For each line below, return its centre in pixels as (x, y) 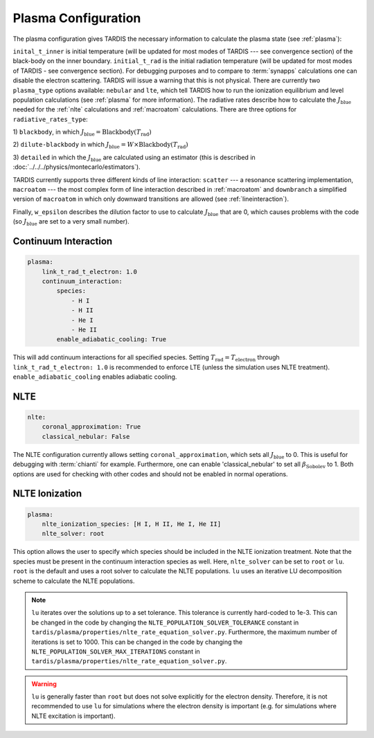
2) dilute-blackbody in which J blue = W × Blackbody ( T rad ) (100, 145)
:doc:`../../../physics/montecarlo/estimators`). (77, 167)
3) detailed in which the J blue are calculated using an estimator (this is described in (134, 158)
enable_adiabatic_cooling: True (111, 340)
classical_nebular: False (86, 436)
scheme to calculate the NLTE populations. (74, 581)
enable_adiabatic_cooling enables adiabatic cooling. (95, 377)
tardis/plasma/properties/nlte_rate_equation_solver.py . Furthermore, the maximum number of (184, 632)
